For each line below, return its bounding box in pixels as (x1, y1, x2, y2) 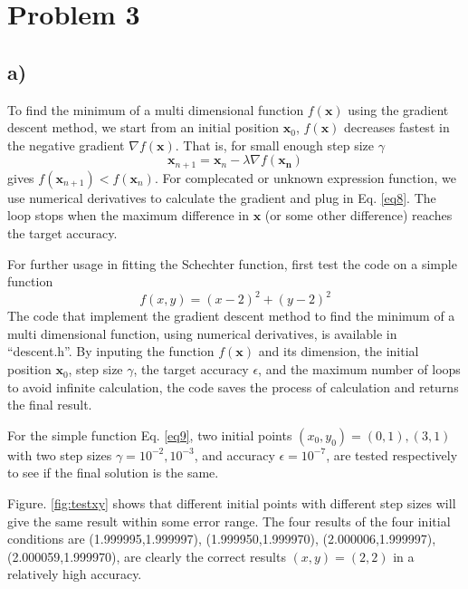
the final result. (7, 395, 92, 414)
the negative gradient (7, 135, 125, 154)
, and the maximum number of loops (258, 360, 461, 379)
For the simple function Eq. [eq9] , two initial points (7, 425, 292, 444)
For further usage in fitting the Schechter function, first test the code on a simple (7, 254, 457, 273)
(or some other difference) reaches (264, 206, 453, 225)
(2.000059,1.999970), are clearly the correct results (7, 546, 286, 565)
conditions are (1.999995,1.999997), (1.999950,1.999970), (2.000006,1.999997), (7, 529, 436, 548)
